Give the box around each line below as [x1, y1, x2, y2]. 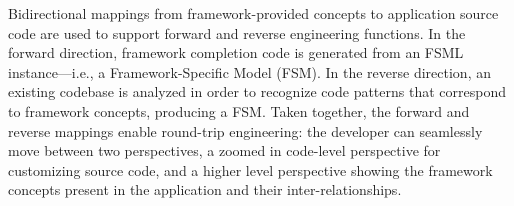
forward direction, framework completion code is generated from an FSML [8, 42, 464, 63]
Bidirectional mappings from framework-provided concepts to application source [8, 3, 499, 23]
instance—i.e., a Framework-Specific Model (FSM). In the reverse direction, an [8, 61, 491, 82]
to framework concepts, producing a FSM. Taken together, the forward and [8, 100, 470, 121]
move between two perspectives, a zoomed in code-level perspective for [8, 140, 441, 161]
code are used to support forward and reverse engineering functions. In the [8, 22, 466, 43]
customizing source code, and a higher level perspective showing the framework [8, 159, 493, 180]
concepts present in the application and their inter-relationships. [8, 179, 402, 200]
